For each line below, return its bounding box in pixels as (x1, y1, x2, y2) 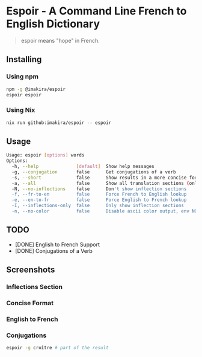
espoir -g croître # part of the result (6, 345, 109, 351)
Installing (6, 54, 42, 64)
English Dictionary (6, 17, 100, 31)
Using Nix (6, 106, 35, 114)
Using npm (6, 72, 39, 81)
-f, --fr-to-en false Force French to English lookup (11, 191, 187, 197)
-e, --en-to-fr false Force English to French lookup (11, 197, 187, 203)
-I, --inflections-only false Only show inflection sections (11, 203, 185, 209)
